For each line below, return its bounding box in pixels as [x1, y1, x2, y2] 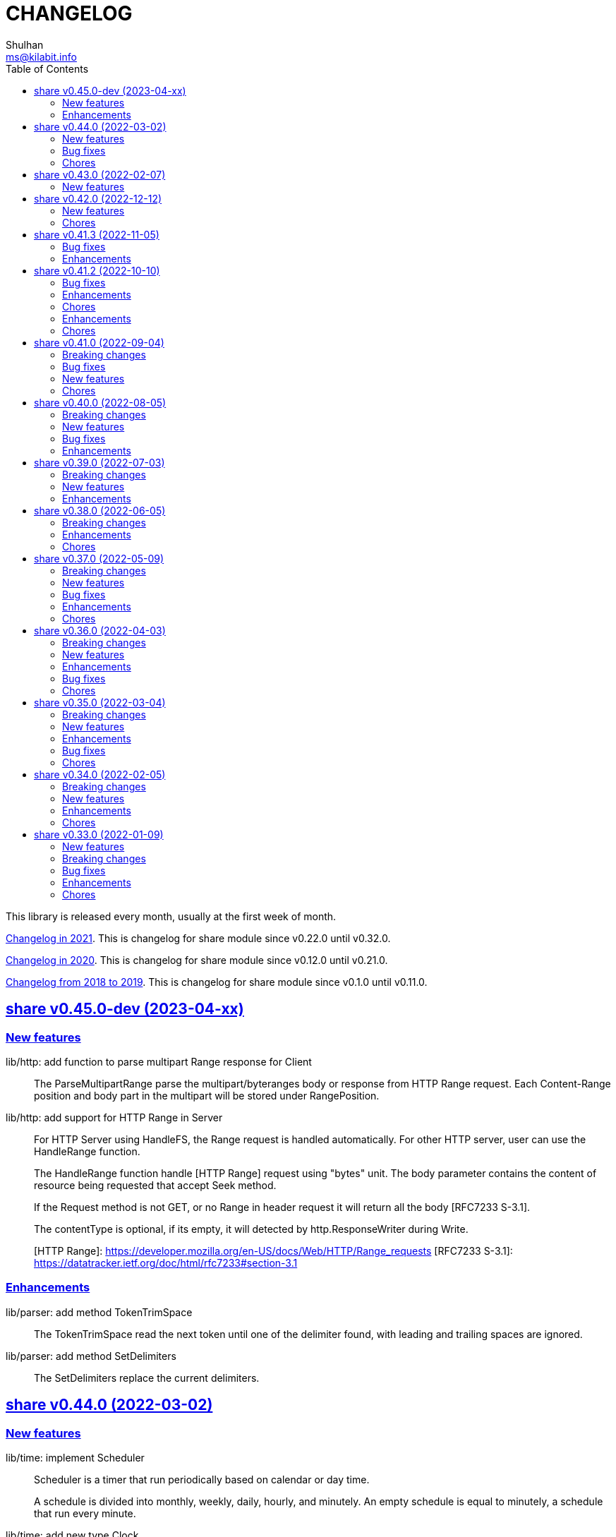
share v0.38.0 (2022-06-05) [34, 504, 166, 517]
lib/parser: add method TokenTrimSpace [6, 1306, 193, 1318]
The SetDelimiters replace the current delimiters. [34, 1371, 260, 1384]
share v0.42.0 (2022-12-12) [34, 192, 162, 205]
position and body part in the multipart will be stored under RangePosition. [34, 1089, 380, 1102]
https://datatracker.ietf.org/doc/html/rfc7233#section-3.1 [34, 1256, 298, 1269]
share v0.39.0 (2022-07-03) [34, 456, 165, 469]
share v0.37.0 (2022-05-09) [34, 552, 164, 565]
